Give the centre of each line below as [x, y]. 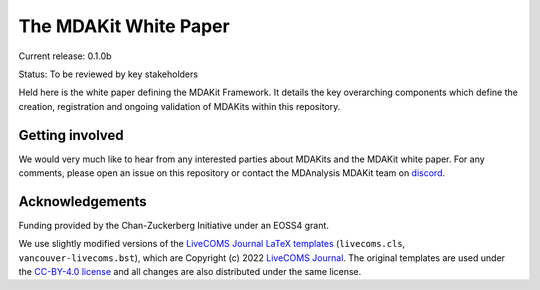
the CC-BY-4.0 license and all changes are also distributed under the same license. [190, 272]
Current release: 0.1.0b [65, 56]
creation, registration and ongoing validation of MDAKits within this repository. [179, 106]
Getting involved [71, 135]
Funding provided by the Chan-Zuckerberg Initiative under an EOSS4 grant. [174, 225]
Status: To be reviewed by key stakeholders [108, 74]
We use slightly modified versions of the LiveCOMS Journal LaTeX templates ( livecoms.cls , [212, 244]
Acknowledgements [82, 201]
